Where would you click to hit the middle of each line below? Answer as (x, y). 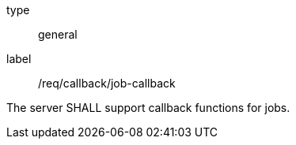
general (58, 34)
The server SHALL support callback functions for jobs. (148, 108)
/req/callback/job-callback (107, 83)
